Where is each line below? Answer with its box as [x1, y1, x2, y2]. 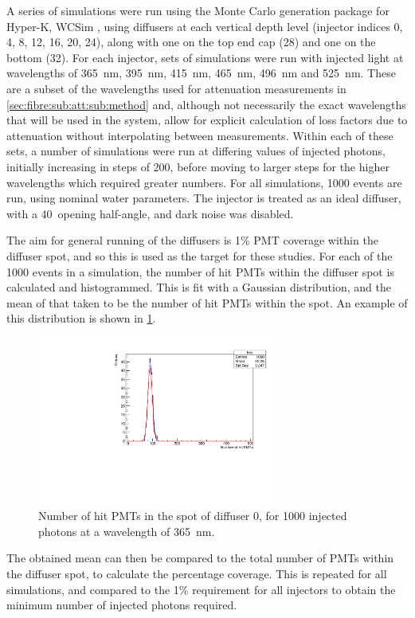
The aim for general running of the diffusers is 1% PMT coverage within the [6, 232, 378, 248]
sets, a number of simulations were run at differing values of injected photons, [6, 143, 386, 159]
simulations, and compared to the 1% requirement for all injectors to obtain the [6, 581, 396, 597]
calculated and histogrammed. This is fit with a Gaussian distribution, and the [6, 279, 391, 295]
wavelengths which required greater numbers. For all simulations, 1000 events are [6, 174, 402, 190]
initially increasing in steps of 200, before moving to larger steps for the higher [6, 158, 390, 174]
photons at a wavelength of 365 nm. [38, 522, 215, 539]
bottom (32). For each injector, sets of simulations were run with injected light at [6, 49, 404, 65]
